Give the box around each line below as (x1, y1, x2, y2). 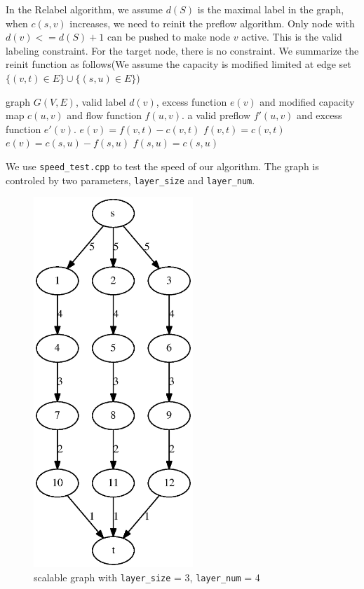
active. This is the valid (241, 29, 342, 44)
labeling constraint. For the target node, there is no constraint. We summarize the (6, 43, 359, 57)
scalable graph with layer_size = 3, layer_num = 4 (34, 569, 260, 584)
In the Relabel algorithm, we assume (6, 2, 163, 16)
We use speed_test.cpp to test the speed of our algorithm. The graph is (6, 158, 319, 173)
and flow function (67, 108, 142, 123)
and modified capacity (259, 94, 355, 109)
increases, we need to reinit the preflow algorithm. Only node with (69, 15, 355, 30)
